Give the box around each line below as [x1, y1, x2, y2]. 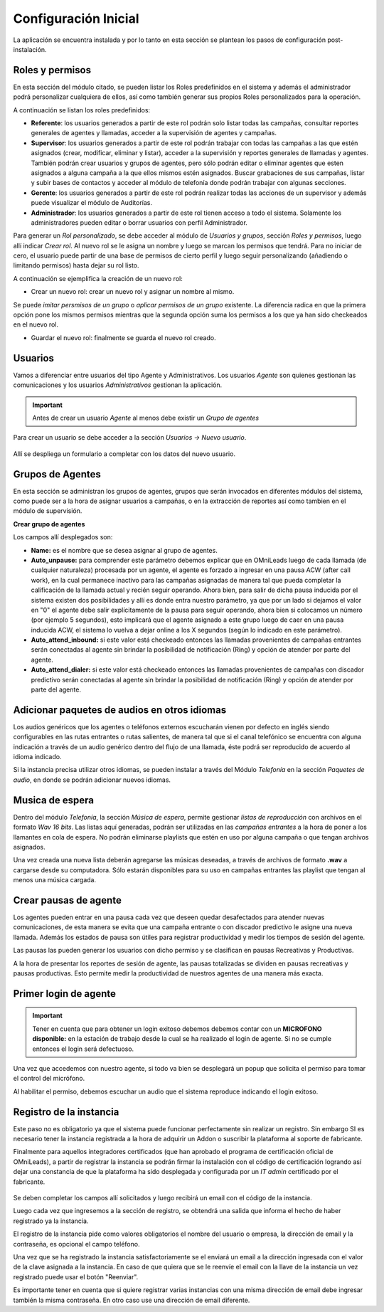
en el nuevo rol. [13, 320, 59, 329]
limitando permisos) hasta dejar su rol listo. [13, 261, 139, 270]
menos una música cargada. [13, 876, 96, 884]
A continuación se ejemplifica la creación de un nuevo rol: [13, 274, 183, 282]
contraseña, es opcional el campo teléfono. [13, 1239, 140, 1248]
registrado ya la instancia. [13, 1217, 89, 1225]
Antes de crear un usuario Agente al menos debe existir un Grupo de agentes [32, 413, 260, 422]
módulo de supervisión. [13, 507, 82, 515]
